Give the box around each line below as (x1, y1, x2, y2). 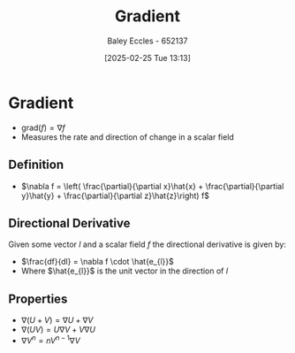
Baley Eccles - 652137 (107, 35, 188, 46)
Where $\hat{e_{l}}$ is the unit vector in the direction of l (20, 265, 229, 276)
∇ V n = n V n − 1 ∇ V (20, 334, 80, 346)
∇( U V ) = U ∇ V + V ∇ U (20, 325, 96, 335)
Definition (8, 157, 64, 173)
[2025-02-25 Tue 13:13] (103, 52, 192, 63)
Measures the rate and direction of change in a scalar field (20, 131, 235, 142)
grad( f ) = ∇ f (20, 122, 65, 133)
